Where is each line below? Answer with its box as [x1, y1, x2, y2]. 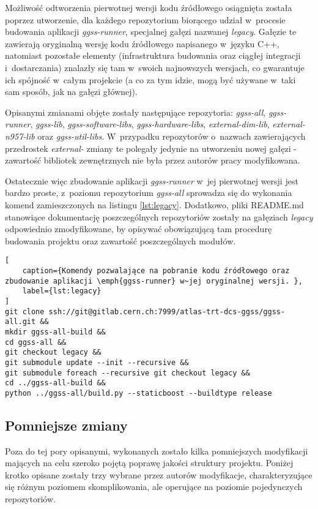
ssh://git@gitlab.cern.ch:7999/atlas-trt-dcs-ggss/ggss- [48, 307, 286, 316]
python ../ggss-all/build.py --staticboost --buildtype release [5, 388, 272, 398]
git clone [5, 307, 45, 316]
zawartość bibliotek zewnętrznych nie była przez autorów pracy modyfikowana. [5, 154, 300, 167]
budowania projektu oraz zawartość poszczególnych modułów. [5, 234, 236, 247]
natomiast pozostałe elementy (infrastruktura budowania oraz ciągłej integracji [5, 49, 301, 62]
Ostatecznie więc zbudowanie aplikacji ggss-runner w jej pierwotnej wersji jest [5, 174, 298, 187]
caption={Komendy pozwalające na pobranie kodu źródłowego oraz [22, 266, 290, 275]
